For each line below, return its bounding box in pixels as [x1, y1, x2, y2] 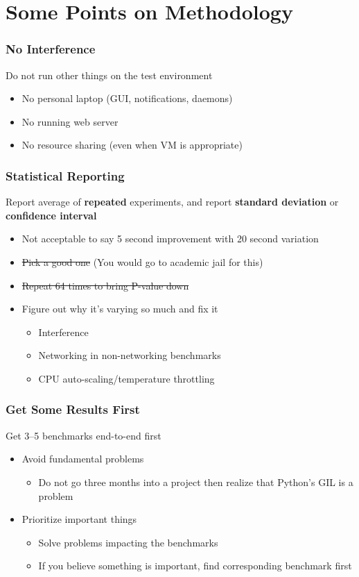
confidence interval [6, 208, 97, 222]
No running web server [21, 114, 119, 128]
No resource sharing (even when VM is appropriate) [21, 137, 243, 152]
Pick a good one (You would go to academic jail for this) [21, 254, 263, 269]
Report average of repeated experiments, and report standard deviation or [6, 194, 339, 209]
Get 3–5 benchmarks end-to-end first [6, 428, 161, 442]
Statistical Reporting [6, 167, 125, 184]
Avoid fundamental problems [21, 451, 144, 466]
